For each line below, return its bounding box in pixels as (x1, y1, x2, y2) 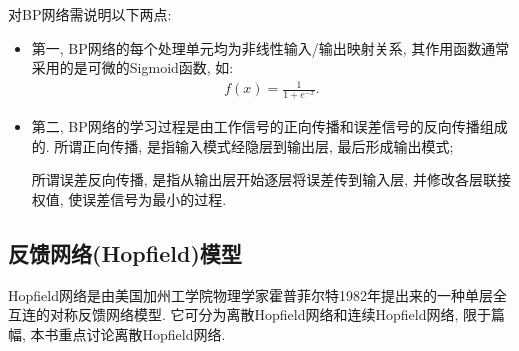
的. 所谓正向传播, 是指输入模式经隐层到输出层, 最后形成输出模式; (31, 135, 454, 156)
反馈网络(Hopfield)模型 (8, 237, 242, 268)
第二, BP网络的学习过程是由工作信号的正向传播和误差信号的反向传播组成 (31, 116, 508, 137)
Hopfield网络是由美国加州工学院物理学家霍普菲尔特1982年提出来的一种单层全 (8, 284, 507, 305)
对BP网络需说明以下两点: (8, 4, 172, 24)
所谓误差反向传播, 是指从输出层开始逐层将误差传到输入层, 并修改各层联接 (31, 169, 511, 190)
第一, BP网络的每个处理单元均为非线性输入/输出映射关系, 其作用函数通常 (31, 37, 510, 58)
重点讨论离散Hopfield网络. (58, 323, 226, 344)
